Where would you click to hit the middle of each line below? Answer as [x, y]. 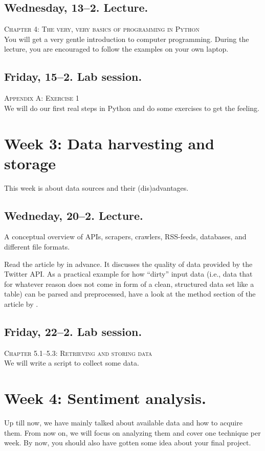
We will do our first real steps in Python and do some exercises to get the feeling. [132, 108]
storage [30, 163]
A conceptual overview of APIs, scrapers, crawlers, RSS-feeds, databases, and [125, 236]
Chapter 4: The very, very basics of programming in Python [102, 29]
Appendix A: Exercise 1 [42, 98]
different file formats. [37, 247]
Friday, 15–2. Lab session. [73, 76]
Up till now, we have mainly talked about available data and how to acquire [123, 423]
